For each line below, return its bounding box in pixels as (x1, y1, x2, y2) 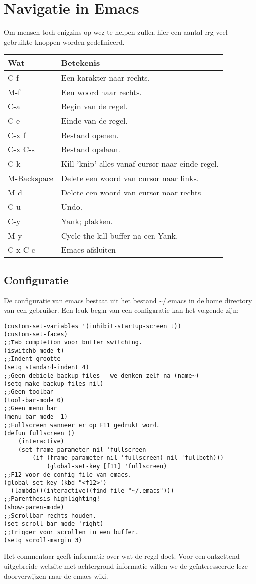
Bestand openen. (61, 129, 119, 141)
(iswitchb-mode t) (4, 347, 64, 354)
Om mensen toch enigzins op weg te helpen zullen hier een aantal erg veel (4, 27, 228, 37)
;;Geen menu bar (4, 405, 57, 412)
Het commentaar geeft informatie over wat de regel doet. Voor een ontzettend (4, 551, 240, 561)
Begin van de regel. (61, 100, 128, 112)
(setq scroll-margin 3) (4, 536, 82, 544)
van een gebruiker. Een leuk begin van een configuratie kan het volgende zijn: (4, 305, 239, 315)
